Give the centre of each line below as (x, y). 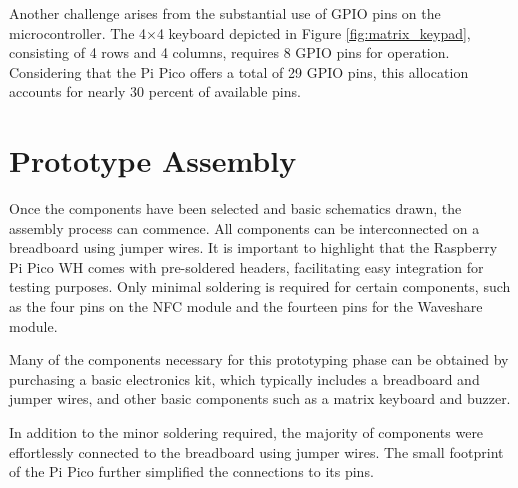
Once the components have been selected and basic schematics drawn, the (235, 208)
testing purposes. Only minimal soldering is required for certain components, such (260, 286)
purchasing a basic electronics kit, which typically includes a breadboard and (244, 378)
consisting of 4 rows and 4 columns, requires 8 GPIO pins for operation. (229, 52)
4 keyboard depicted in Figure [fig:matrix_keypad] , (313, 32)
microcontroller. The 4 (78, 32)
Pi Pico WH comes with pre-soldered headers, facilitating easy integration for (246, 266)
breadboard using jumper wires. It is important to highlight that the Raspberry (253, 247)
